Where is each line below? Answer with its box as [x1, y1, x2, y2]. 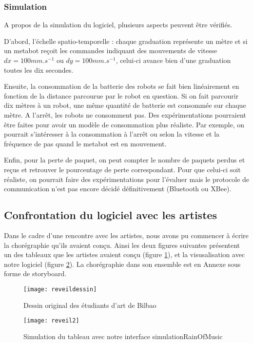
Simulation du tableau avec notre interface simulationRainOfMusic [23, 331, 223, 341]
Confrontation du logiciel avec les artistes [4, 207, 217, 222]
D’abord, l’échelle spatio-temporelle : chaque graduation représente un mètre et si [4, 36, 248, 46]
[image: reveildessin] [23, 285, 97, 293]
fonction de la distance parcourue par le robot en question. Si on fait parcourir [4, 90, 239, 101]
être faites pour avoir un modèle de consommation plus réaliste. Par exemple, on [4, 119, 245, 129]
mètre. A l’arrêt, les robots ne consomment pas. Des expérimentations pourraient [4, 109, 246, 120]
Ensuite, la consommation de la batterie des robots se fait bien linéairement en [4, 81, 239, 91]
